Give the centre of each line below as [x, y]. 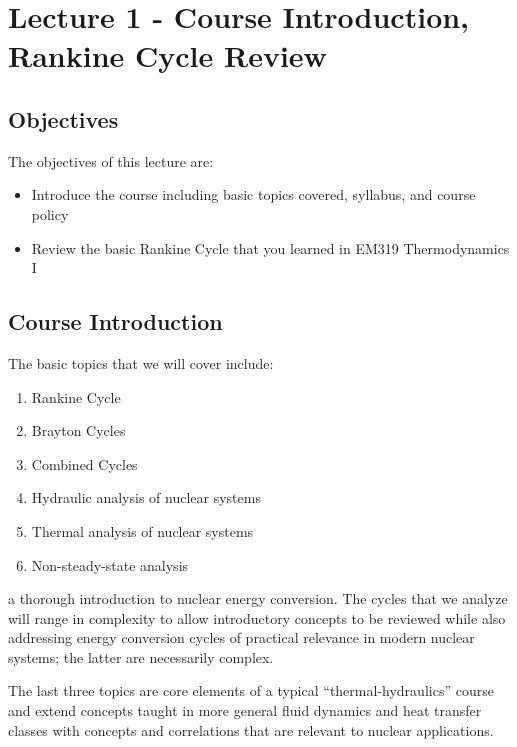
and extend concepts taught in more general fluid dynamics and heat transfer [245, 710]
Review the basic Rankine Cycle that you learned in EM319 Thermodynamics [270, 247]
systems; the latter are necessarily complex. [141, 656]
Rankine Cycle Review [167, 55]
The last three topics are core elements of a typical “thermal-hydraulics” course [251, 690]
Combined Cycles [84, 463]
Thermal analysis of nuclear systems [142, 530]
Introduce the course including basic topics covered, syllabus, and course [253, 194]
